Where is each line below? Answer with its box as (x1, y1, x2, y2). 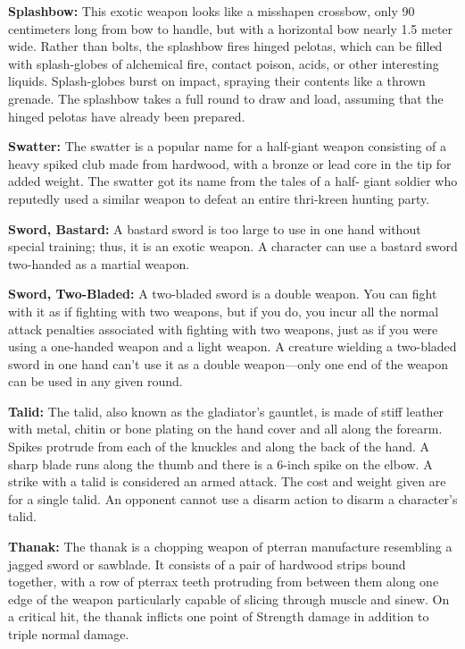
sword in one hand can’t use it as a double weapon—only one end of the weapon (8, 354, 448, 373)
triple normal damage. (8, 625, 129, 643)
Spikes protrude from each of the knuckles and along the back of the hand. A (8, 437, 430, 456)
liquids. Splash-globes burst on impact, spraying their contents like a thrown (8, 72, 426, 90)
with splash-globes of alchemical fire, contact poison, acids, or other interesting (8, 54, 439, 72)
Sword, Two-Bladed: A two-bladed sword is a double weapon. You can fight (8, 284, 437, 303)
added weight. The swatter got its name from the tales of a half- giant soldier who (8, 172, 458, 190)
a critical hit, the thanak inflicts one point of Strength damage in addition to (8, 607, 429, 626)
